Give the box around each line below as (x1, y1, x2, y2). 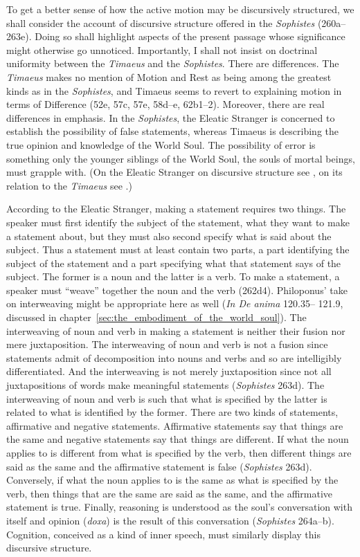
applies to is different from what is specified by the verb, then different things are (6, 446, 352, 459)
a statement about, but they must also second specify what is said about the (6, 228, 332, 243)
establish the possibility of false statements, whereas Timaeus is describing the (6, 124, 339, 138)
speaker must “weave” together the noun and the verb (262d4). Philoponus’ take (6, 282, 348, 297)
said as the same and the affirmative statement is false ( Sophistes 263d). (6, 459, 312, 473)
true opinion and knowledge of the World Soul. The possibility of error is (6, 137, 316, 152)
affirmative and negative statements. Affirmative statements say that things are (6, 418, 343, 432)
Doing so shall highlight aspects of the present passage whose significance (35, 29, 345, 44)
